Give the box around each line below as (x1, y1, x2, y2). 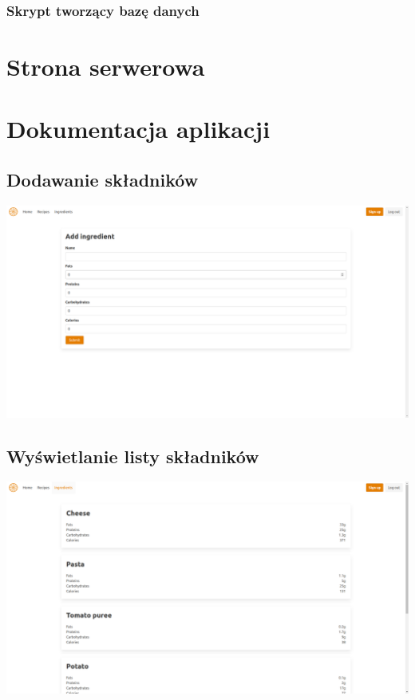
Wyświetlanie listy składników (6, 443, 259, 468)
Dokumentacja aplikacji (6, 112, 271, 145)
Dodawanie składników (6, 167, 199, 191)
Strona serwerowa (6, 50, 205, 83)
